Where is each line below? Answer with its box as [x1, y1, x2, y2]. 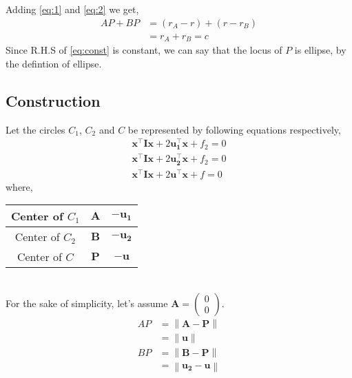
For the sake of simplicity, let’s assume [6, 295, 168, 310]
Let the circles [6, 122, 65, 136]
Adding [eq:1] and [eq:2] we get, [6, 2, 139, 16]
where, [6, 179, 33, 193]
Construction [6, 90, 101, 111]
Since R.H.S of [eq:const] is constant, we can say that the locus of [6, 43, 282, 57]
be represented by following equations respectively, [127, 122, 341, 136]
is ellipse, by [294, 43, 346, 57]
